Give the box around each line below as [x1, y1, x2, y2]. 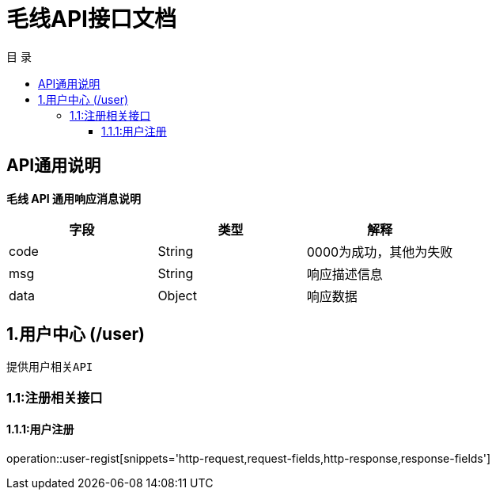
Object [157, 287, 197, 303]
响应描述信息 [306, 265, 383, 282]
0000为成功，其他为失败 [306, 243, 453, 260]
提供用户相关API [6, 361, 93, 374]
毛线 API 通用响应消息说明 [6, 191, 142, 205]
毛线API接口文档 [6, 6, 176, 32]
